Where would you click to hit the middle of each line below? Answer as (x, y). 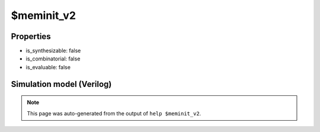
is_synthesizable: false (53, 51)
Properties (31, 36)
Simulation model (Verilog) (61, 84)
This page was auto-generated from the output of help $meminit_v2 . (114, 113)
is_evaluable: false (48, 67)
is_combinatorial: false (53, 59)
